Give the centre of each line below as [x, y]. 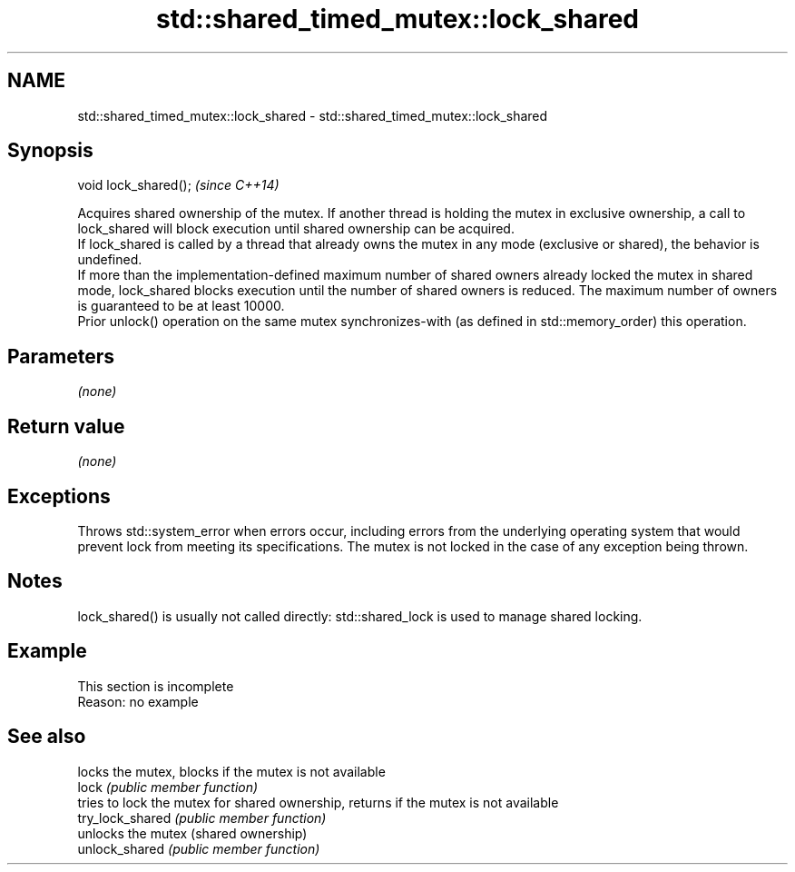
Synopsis [50, 151]
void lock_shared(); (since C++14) [178, 185]
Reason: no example [138, 701]
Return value [66, 426]
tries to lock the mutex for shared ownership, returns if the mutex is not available [318, 802]
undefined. [110, 260]
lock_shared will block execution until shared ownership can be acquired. [296, 229]
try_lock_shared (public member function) [202, 817]
